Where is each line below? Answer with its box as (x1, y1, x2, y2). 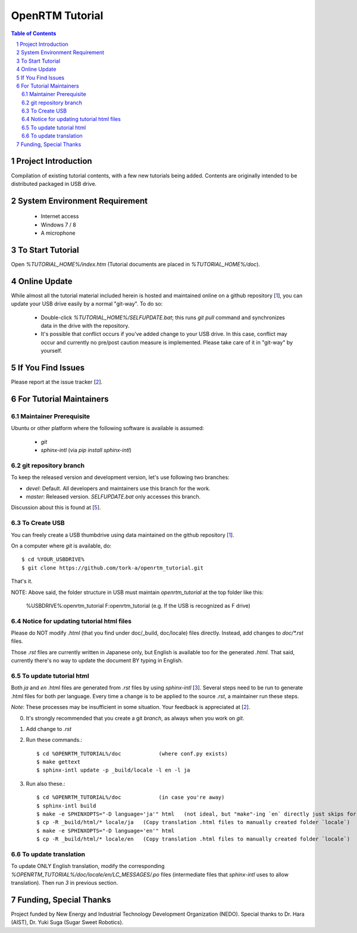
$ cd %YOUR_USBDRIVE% (21, 556, 84, 563)
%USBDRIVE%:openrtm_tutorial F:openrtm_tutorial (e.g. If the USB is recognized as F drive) (26, 602, 251, 609)
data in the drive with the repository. (40, 322, 130, 329)
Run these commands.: (26, 736, 83, 744)
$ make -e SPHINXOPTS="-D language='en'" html (36, 827, 175, 834)
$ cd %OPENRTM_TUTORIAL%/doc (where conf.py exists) (36, 750, 228, 757)
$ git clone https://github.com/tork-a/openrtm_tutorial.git (21, 564, 203, 571)
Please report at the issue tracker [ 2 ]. (11, 378, 103, 385)
